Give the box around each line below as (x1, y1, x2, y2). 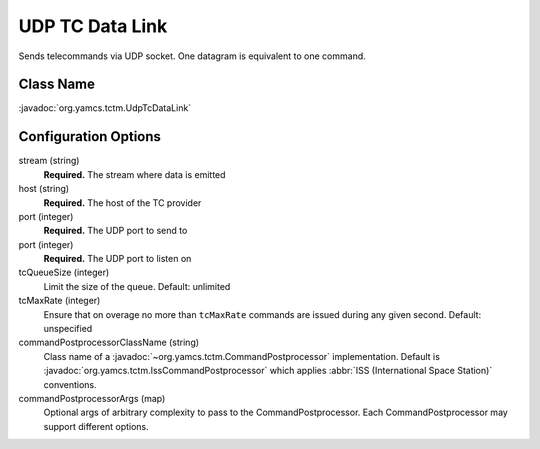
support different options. (43, 420, 149, 432)
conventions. (43, 378, 97, 390)
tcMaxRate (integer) (18, 295, 101, 307)
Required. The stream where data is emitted (43, 168, 226, 180)
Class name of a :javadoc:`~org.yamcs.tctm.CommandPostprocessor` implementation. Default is (43, 350, 440, 362)
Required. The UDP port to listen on (43, 253, 192, 265)
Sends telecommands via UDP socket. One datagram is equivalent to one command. (18, 50, 367, 62)
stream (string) (18, 155, 80, 167)
